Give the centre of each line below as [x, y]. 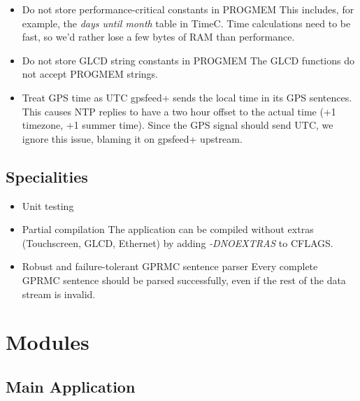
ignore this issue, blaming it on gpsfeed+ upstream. [132, 138]
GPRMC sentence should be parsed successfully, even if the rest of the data [184, 280]
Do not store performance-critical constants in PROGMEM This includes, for [188, 9]
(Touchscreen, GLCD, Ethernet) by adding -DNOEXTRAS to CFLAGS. [178, 242]
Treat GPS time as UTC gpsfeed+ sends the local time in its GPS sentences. [187, 97]
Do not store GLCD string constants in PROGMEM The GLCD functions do [188, 60]
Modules [48, 342]
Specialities [47, 176]
